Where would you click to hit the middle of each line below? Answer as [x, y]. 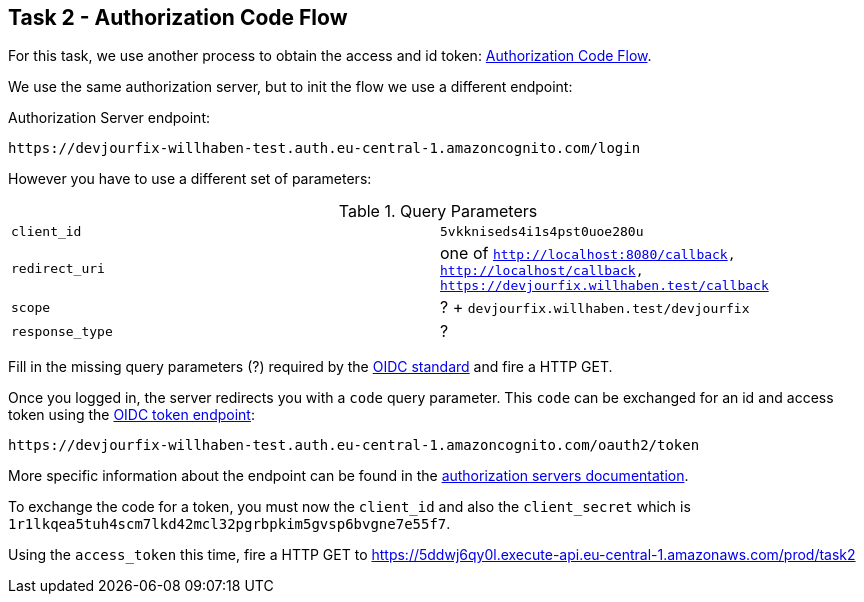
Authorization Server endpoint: [109, 118]
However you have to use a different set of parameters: [190, 179]
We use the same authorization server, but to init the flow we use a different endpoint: [290, 87]
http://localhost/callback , [542, 271]
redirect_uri [58, 268]
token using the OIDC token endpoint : [131, 415]
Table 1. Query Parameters [438, 211]
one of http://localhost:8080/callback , [588, 253]
